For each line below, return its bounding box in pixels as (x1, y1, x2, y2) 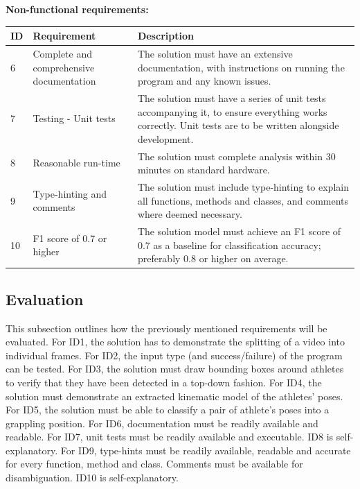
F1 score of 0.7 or (33, 230, 107, 245)
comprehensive (33, 60, 95, 74)
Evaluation (6, 288, 84, 309)
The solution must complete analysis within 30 (137, 148, 336, 163)
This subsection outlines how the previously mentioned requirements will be (6, 320, 327, 335)
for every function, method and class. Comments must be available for (6, 456, 303, 471)
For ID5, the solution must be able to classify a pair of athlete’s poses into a (6, 402, 330, 417)
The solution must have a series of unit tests (137, 90, 326, 105)
